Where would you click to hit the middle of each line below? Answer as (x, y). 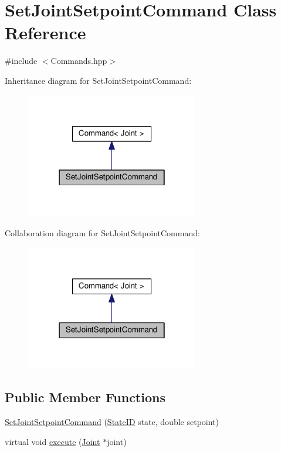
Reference (45, 33)
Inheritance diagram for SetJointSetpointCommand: (98, 80)
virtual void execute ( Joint (53, 441)
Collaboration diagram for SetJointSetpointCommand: (102, 233)
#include (21, 61)
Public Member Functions (85, 397)
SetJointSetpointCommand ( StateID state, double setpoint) (112, 422)
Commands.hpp (79, 61)
